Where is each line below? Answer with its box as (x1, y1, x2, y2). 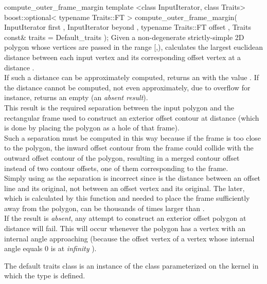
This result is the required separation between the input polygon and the (4, 102, 234, 112)
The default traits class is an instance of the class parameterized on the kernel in (4, 260, 259, 271)
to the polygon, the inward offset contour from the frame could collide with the (4, 142, 254, 153)
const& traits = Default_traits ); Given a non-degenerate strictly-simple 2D (4, 31, 244, 42)
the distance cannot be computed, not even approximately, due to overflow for (4, 82, 251, 92)
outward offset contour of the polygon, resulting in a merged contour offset (4, 152, 240, 163)
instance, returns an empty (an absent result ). (4, 92, 148, 103)
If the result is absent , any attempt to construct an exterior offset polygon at (4, 213, 246, 223)
